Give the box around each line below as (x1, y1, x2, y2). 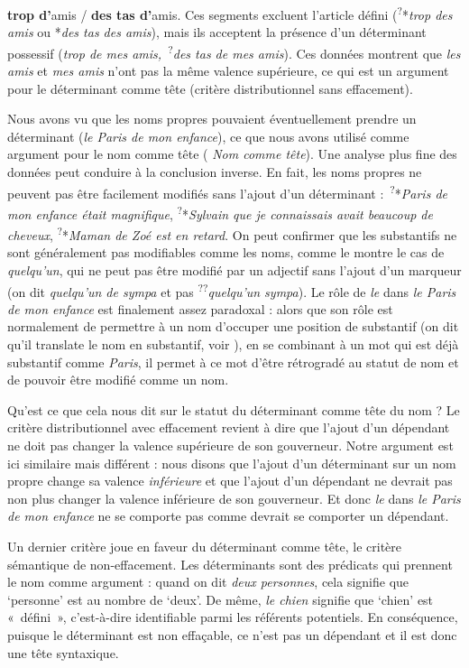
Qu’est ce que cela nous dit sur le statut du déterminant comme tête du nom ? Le (7, 400, 460, 419)
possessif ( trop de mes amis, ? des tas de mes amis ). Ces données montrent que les (7, 41, 461, 62)
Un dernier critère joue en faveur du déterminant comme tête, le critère (7, 536, 401, 555)
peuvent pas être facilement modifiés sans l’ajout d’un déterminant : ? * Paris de (7, 181, 447, 202)
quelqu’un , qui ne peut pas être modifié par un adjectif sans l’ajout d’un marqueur (7, 261, 462, 279)
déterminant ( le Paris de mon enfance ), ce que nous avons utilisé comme (7, 126, 409, 145)
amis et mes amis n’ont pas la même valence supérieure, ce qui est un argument (7, 61, 449, 80)
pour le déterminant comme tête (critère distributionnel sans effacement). (7, 79, 413, 97)
